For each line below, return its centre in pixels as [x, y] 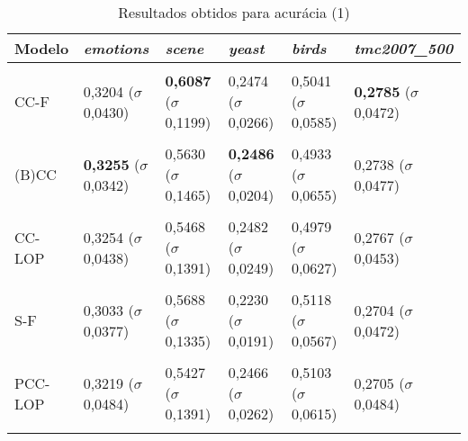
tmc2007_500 [404, 48]
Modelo [42, 48]
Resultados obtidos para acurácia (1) [234, 12]
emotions [116, 48]
